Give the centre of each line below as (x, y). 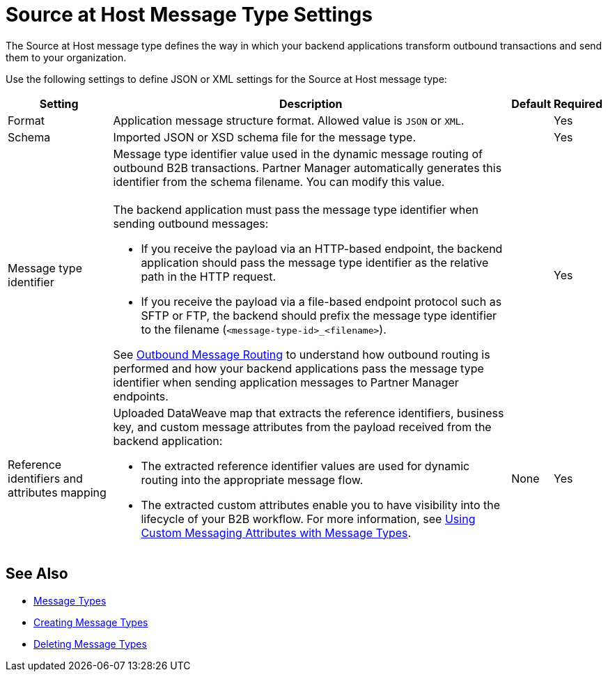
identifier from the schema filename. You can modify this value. (279, 181)
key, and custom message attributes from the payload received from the (302, 427)
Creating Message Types (91, 622)
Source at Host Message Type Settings (189, 15)
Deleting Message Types (90, 644)
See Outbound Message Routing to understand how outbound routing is (302, 354)
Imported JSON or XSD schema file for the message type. (265, 137)
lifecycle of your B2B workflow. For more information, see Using (308, 519)
